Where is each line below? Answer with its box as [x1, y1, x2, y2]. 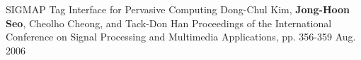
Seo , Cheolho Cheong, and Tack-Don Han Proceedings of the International [6, 15, 332, 30]
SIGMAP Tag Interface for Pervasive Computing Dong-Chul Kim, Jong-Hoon [6, 2, 350, 16]
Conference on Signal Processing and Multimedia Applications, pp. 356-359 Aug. [6, 29, 356, 44]
